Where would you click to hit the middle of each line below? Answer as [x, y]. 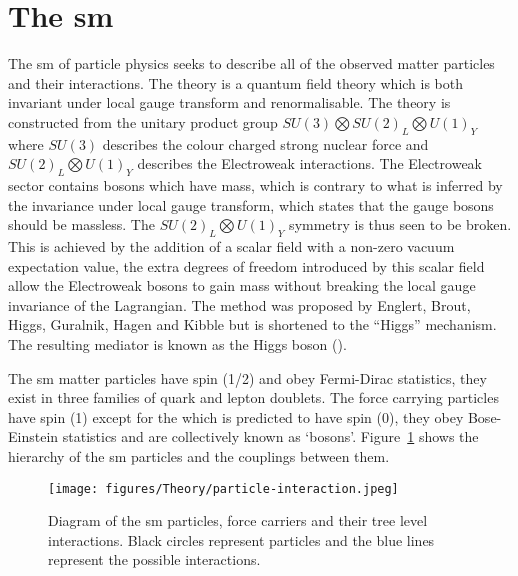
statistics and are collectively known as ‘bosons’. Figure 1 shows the [270, 436]
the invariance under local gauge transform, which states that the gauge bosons [251, 204]
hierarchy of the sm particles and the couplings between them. [199, 456]
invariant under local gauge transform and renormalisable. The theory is [229, 102]
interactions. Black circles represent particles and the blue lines [241, 539]
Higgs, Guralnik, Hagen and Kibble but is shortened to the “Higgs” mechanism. [252, 324]
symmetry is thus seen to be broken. [400, 224]
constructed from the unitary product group [143, 121]
